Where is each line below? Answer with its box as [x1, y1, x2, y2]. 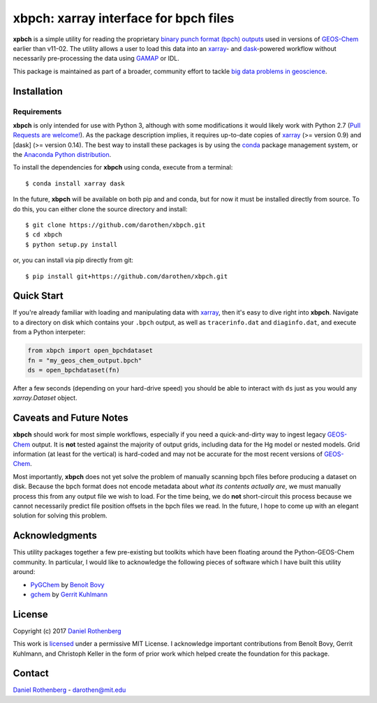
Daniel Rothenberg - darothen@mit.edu [13, 686, 126, 694]
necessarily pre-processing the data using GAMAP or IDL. [13, 54, 179, 63]
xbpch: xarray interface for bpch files [13, 10, 235, 26]
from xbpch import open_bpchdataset [27, 347, 154, 355]
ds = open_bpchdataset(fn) [27, 366, 120, 375]
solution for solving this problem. [13, 511, 108, 520]
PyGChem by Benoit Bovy [30, 580, 105, 589]
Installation [13, 85, 63, 97]
